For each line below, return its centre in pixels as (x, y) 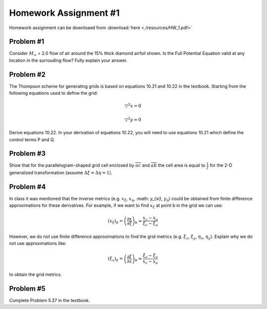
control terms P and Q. (32, 139)
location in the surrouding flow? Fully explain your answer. (68, 60)
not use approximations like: (38, 243)
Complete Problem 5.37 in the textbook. (49, 300)
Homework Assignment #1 (64, 13)
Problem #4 (27, 187)
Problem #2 (27, 74)
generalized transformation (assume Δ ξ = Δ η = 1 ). (61, 173)
